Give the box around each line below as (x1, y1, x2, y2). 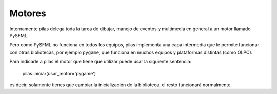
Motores (9, 8, 46, 19)
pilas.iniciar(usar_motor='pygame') (22, 70, 96, 76)
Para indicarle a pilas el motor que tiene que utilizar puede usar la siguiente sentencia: (9, 59, 192, 65)
